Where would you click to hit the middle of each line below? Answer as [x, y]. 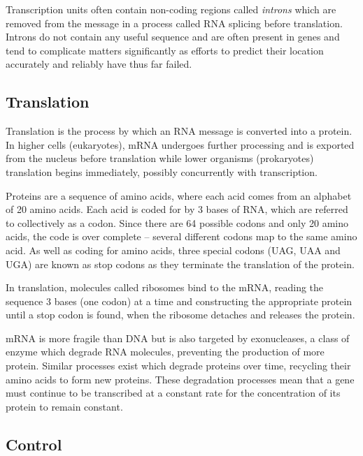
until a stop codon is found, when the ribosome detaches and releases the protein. [180, 315]
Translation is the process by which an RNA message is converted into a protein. [179, 131]
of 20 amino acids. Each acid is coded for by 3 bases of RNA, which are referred [177, 209]
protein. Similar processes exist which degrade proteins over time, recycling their [178, 366]
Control [34, 444]
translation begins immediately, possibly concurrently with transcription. [162, 171]
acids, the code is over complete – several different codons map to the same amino [181, 236]
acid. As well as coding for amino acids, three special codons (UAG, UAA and [173, 250]
